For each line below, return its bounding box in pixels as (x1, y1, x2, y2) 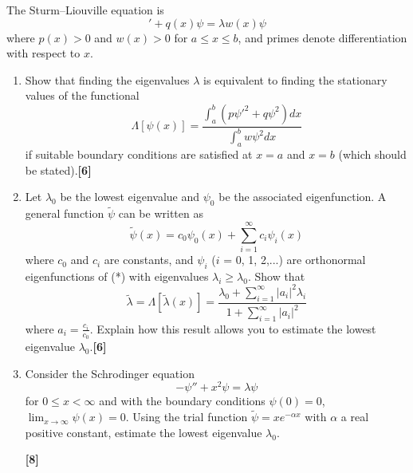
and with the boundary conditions (99, 392, 265, 409)
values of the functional (25, 87, 140, 104)
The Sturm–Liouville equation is (6, 2, 164, 18)
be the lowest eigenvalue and (60, 188, 200, 205)
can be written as (118, 205, 203, 222)
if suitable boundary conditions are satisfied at (25, 146, 253, 163)
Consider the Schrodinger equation (25, 365, 195, 381)
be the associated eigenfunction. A (218, 188, 387, 205)
